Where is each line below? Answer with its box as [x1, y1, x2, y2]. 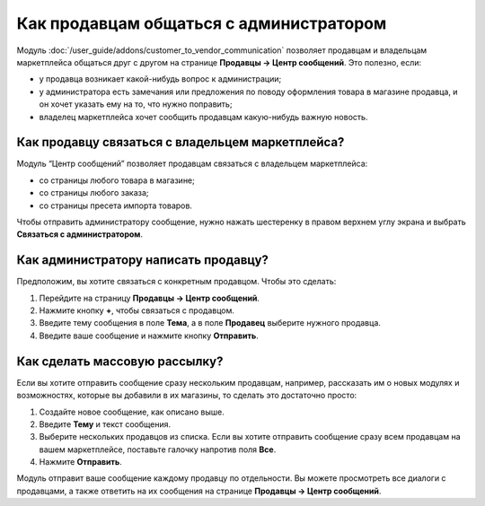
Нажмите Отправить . [39, 457, 123, 467]
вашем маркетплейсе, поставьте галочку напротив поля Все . [39, 444, 277, 455]
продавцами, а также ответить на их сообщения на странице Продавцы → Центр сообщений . [16, 485, 382, 496]
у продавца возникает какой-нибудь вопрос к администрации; [39, 74, 282, 84]
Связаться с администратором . [16, 229, 144, 240]
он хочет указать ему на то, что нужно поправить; [39, 99, 233, 109]
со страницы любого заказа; [39, 188, 149, 198]
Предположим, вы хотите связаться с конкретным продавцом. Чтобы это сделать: [16, 276, 337, 287]
